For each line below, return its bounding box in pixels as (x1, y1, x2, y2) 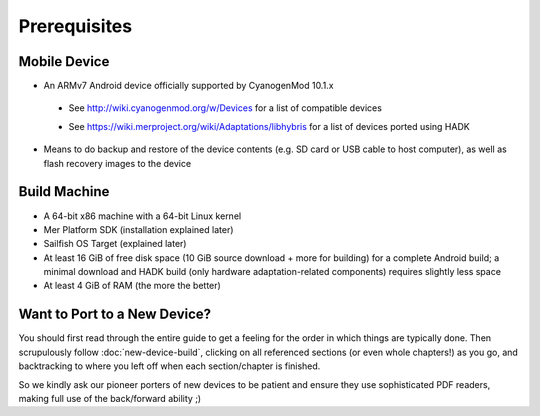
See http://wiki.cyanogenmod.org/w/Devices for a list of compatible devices (68, 102, 382, 114)
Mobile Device (18, 53, 110, 70)
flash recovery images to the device (43, 157, 192, 169)
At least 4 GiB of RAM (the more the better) (43, 280, 222, 292)
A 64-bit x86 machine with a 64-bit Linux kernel (43, 210, 242, 222)
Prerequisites (18, 15, 133, 37)
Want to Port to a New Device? (18, 306, 212, 323)
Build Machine (18, 183, 110, 200)
